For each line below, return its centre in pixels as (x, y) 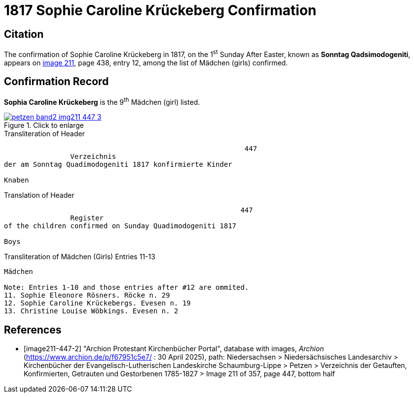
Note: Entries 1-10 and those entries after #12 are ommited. (127, 288)
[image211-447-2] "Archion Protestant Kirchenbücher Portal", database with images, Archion (174, 349)
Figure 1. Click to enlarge (44, 125)
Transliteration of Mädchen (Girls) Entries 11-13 (80, 257)
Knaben (16, 180)
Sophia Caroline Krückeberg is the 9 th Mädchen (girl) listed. (102, 101)
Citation (24, 34)
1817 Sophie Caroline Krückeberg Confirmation (160, 10)
